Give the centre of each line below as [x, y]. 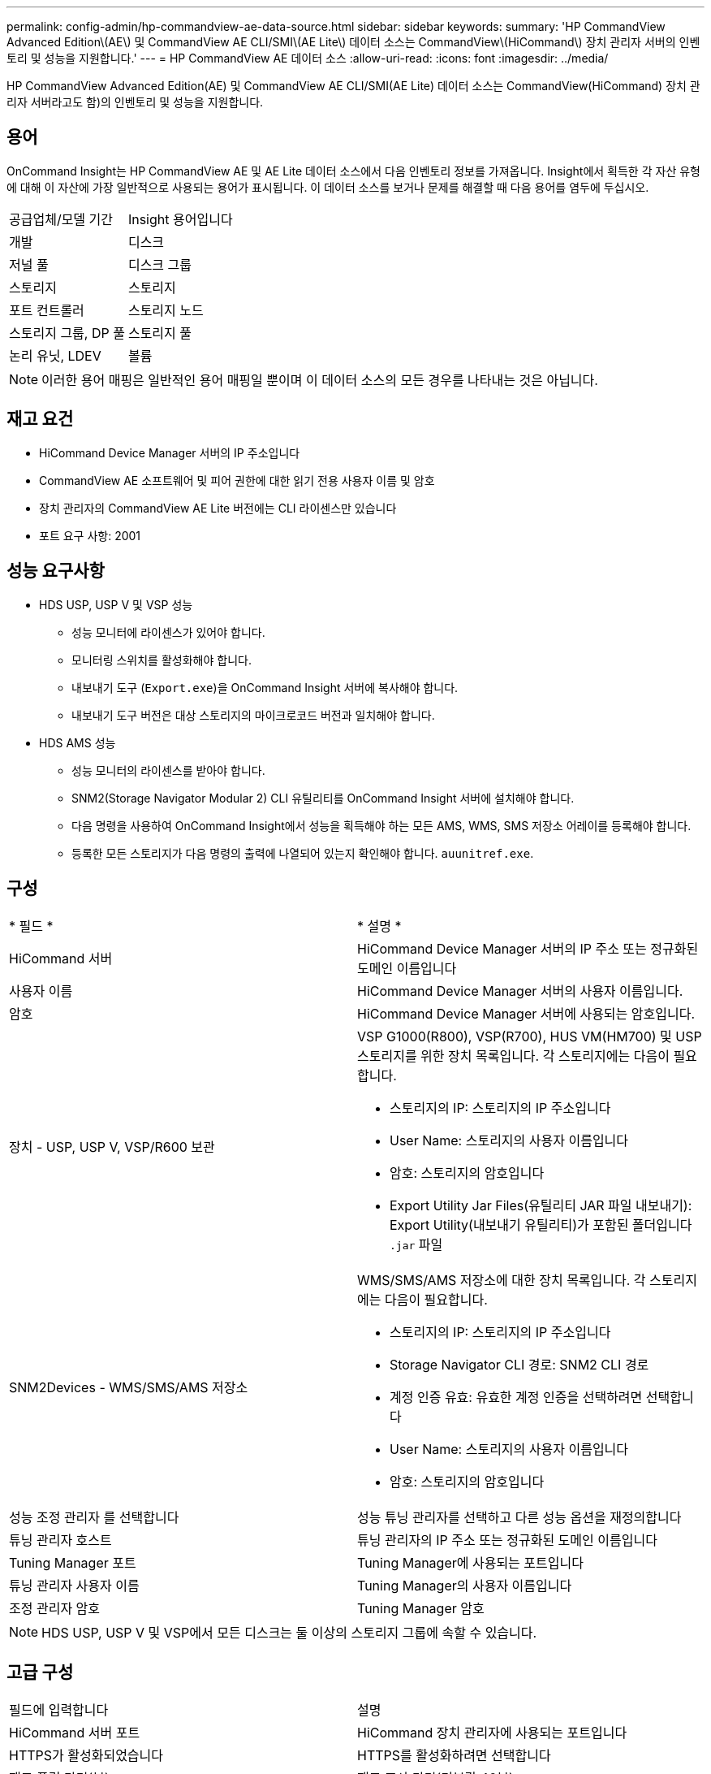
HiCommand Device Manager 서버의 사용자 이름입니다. [520, 991]
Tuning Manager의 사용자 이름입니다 [465, 1586]
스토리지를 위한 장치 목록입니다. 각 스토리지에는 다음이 [513, 1056]
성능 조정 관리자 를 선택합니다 [94, 1518]
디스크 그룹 [160, 264]
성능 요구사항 [56, 571]
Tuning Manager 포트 [73, 1563]
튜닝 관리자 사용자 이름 [74, 1586]
